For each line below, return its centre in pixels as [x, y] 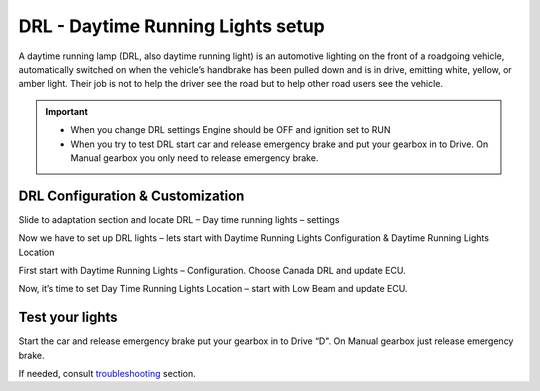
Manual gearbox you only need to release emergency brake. [194, 157]
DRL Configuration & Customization [131, 195]
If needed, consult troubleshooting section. [107, 374]
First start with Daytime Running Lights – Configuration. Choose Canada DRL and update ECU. [212, 270]
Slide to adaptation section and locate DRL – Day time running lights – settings [179, 219]
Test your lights [68, 317]
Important [67, 111]
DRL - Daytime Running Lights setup [171, 26]
